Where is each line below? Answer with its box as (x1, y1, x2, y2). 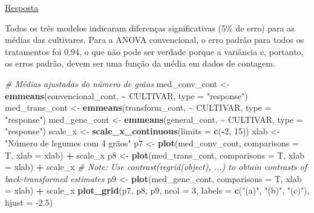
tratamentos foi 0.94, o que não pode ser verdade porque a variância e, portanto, (5, 45, 304, 57)
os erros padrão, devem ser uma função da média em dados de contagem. (5, 57, 275, 70)
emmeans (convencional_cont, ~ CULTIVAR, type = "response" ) (5, 89, 248, 102)
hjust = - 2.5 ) (5, 195, 53, 208)
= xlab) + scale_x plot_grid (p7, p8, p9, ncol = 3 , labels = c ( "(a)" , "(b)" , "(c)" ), (5, 184, 310, 197)
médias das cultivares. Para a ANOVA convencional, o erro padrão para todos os (5, 33, 304, 46)
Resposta (5, 1, 39, 13)
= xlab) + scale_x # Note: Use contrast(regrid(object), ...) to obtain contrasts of (5, 160, 307, 173)
